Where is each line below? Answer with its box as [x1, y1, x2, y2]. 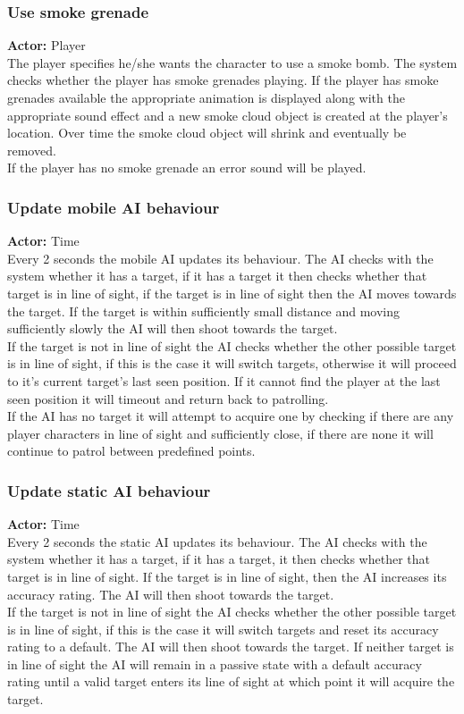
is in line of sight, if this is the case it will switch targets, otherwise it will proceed [7, 354, 457, 373]
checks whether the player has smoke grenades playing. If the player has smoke [7, 71, 439, 89]
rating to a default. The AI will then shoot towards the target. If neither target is [7, 637, 454, 656]
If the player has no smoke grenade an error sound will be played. [7, 158, 367, 177]
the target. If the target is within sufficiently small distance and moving [7, 301, 401, 320]
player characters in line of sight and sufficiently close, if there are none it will [7, 424, 434, 442]
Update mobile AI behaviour [7, 196, 220, 218]
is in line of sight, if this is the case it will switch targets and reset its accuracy [7, 619, 439, 638]
